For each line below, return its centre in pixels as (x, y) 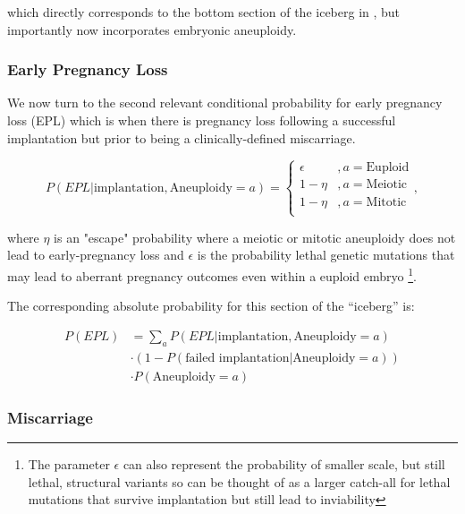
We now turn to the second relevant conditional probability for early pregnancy (225, 103)
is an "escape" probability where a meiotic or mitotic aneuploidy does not (255, 237)
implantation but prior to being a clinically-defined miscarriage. (182, 137)
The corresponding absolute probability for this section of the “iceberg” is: (211, 306)
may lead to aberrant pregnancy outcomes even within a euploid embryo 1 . (212, 274)
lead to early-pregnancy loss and (96, 255)
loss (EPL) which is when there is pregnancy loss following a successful (202, 120)
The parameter (69, 463)
